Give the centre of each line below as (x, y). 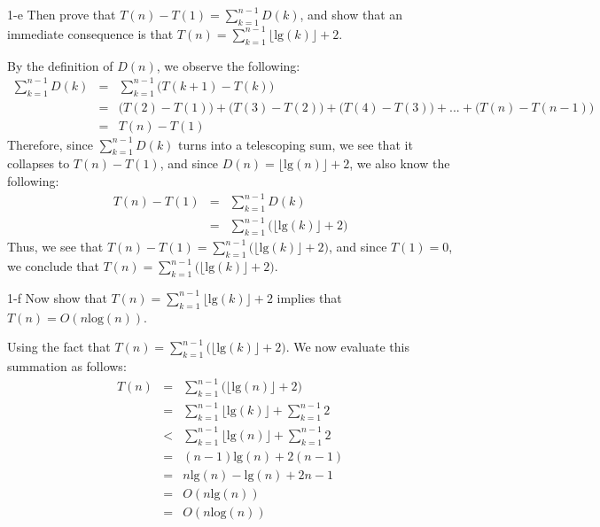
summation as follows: (67, 366)
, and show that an (351, 14)
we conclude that (53, 266)
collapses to (39, 163)
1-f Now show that (57, 297)
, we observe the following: (228, 65)
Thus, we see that (55, 247)
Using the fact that (59, 347)
